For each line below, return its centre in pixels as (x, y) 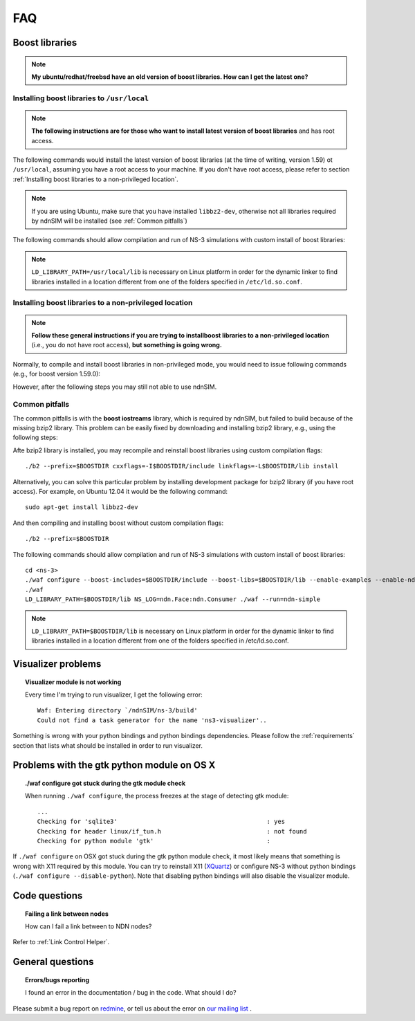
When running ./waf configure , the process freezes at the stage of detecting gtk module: (157, 796)
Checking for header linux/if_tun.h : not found (172, 831)
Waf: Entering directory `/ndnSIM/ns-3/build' (117, 710)
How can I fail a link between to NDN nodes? (89, 926)
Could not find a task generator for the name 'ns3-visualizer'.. (152, 720)
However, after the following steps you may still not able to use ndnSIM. (115, 387)
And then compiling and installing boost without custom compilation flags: (118, 523)
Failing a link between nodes (67, 914)
